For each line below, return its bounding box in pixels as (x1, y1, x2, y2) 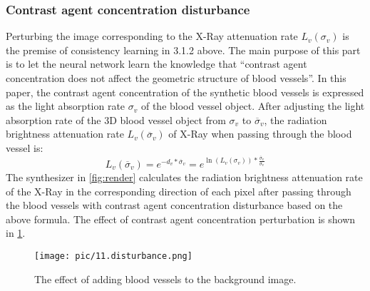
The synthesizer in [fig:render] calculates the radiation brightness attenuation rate (6, 169, 363, 184)
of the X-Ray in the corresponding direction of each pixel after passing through (6, 183, 351, 198)
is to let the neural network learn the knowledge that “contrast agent (6, 56, 307, 71)
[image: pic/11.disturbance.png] (34, 250, 192, 261)
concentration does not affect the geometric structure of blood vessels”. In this (6, 71, 346, 85)
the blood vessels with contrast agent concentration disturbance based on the (6, 198, 343, 213)
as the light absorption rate (6, 98, 125, 113)
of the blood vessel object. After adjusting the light (140, 98, 365, 113)
